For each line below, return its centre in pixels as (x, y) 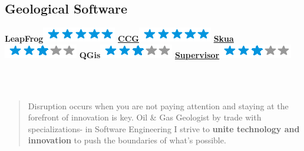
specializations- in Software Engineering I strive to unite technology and (164, 128)
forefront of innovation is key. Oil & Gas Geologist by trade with (145, 117)
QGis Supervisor (149, 54)
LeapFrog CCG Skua (119, 38)
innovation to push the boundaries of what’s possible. (127, 140)
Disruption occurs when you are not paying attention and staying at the (158, 105)
